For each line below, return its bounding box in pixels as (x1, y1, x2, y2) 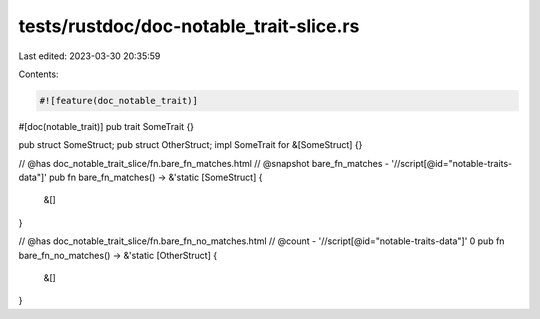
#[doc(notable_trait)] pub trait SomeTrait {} (18, 120, 195, 132)
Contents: (18, 68, 59, 80)
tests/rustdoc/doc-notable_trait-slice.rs (18, 15, 360, 37)
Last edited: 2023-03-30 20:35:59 (18, 50, 161, 62)
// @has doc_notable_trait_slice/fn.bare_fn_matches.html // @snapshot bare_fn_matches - (18, 157, 390, 169)
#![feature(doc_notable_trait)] (39, 95, 199, 106)
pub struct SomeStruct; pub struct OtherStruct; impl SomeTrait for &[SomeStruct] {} (18, 139, 363, 151)
